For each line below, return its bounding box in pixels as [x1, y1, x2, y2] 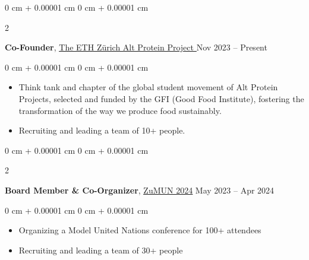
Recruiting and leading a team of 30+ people [18, 243, 183, 256]
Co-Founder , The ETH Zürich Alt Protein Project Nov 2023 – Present [5, 41, 267, 53]
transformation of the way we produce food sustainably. [18, 104, 222, 116]
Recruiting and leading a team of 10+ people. [18, 124, 185, 137]
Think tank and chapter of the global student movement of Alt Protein [18, 81, 278, 93]
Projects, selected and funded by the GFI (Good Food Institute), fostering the [18, 92, 304, 104]
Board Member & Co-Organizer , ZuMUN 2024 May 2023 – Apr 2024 [5, 183, 275, 196]
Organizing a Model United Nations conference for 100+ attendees [18, 224, 261, 236]
